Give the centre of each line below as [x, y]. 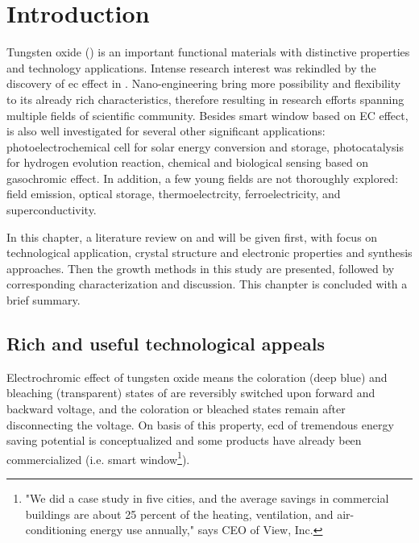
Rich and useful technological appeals [166, 344]
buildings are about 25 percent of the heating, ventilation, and [179, 514]
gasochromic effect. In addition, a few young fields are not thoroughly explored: [203, 178]
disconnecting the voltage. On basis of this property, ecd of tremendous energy [200, 424]
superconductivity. [52, 210]
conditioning [56, 530]
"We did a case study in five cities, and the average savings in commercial [207, 498]
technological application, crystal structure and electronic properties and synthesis [209, 253]
